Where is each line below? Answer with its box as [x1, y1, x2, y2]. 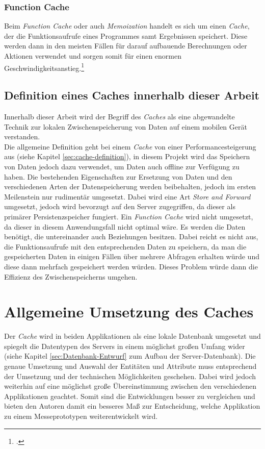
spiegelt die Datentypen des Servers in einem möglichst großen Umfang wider [4, 340, 245, 351]
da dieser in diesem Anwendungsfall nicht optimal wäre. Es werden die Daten [4, 221, 246, 232]
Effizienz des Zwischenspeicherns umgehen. [4, 271, 138, 282]
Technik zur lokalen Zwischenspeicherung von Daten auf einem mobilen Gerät [4, 121, 247, 132]
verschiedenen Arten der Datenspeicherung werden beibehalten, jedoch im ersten [4, 181, 256, 192]
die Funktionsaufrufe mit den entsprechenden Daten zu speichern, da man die [4, 241, 247, 252]
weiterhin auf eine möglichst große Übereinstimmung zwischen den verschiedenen [4, 381, 257, 391]
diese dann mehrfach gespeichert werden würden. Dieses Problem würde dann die [4, 261, 258, 271]
